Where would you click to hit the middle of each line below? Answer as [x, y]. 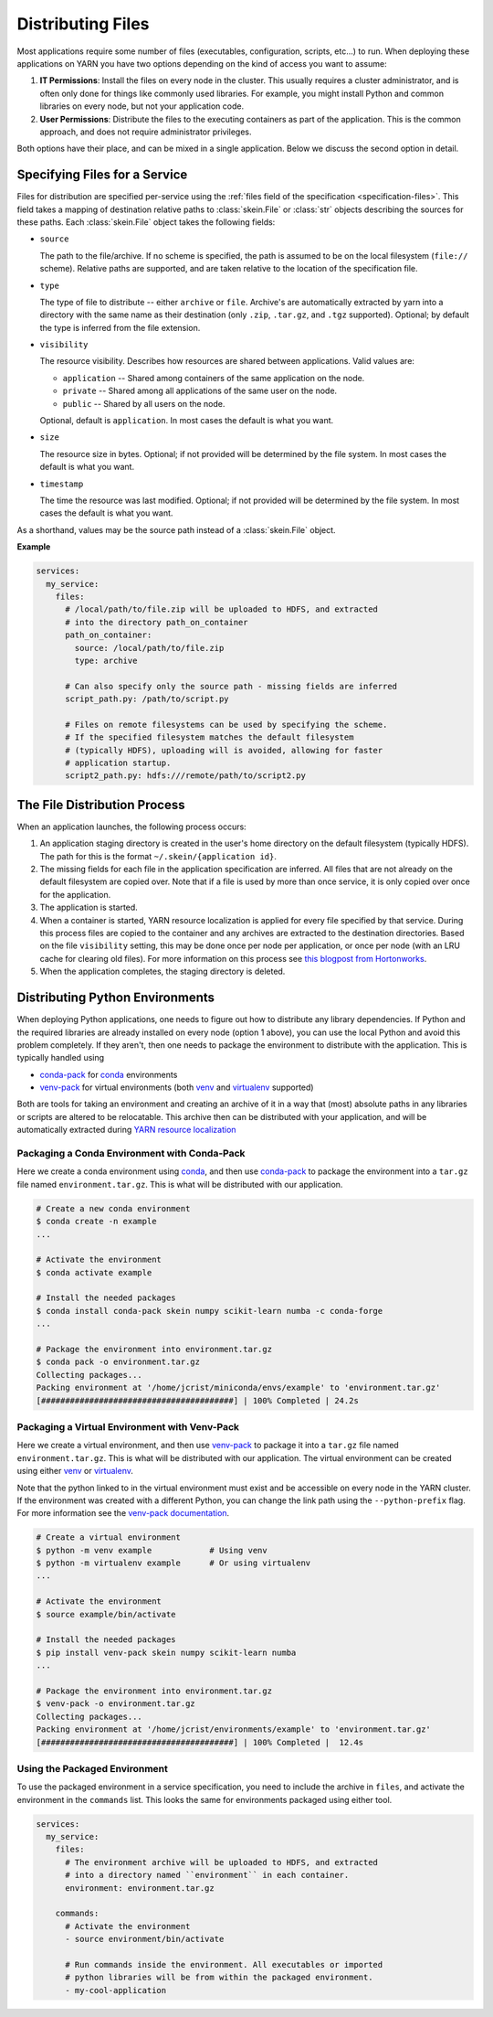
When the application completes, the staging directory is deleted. [163, 971]
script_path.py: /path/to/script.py [147, 699]
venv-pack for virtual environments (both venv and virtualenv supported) [177, 1087]
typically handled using [61, 1058]
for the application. [75, 894]
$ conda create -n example [96, 1222]
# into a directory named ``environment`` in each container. [207, 1875]
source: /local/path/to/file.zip [149, 648]
